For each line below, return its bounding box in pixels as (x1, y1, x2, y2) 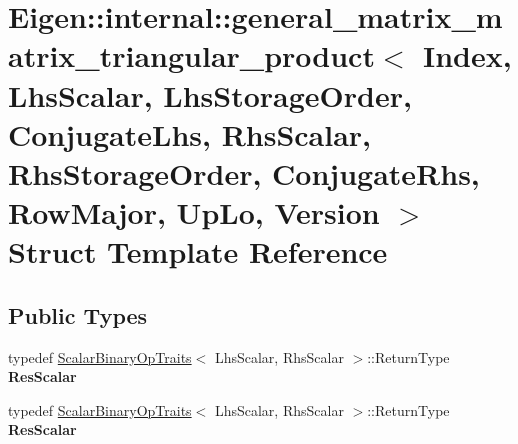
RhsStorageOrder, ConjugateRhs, (8, 152, 480, 193)
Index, (422, 35, 512, 76)
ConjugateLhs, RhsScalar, (8, 113, 372, 154)
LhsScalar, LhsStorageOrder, (8, 74, 412, 115)
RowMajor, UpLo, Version (8, 192, 380, 233)
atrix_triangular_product (8, 35, 375, 76)
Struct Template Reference (8, 231, 388, 272)
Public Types (8, 299, 148, 330)
